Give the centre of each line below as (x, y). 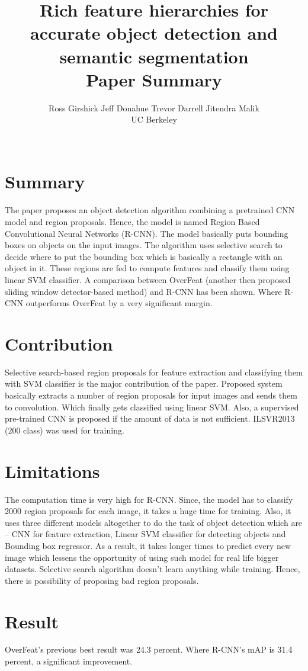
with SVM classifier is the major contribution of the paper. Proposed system (144, 383)
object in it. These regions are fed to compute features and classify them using (147, 268)
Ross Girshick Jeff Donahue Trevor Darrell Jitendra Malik (154, 107)
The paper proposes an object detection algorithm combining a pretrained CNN (150, 210)
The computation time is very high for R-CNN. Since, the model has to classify (149, 499)
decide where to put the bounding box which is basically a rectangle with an (144, 256)
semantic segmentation (154, 56)
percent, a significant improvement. (69, 661)
